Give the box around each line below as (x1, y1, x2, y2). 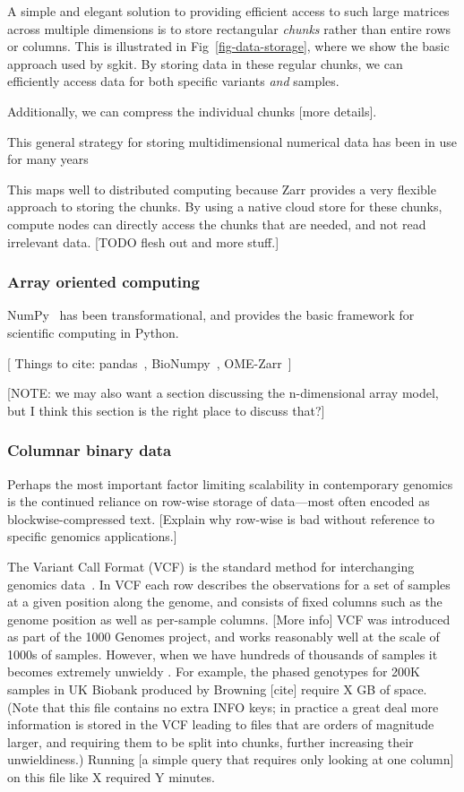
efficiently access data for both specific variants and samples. (7, 72, 339, 90)
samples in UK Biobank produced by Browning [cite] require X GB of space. (7, 680, 427, 699)
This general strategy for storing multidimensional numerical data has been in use (7, 132, 457, 151)
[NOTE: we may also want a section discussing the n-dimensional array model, (7, 383, 439, 402)
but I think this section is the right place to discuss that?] (7, 400, 325, 419)
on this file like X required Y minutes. (7, 768, 216, 787)
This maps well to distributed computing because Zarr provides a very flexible (7, 179, 436, 198)
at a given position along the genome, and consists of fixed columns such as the (7, 592, 443, 611)
